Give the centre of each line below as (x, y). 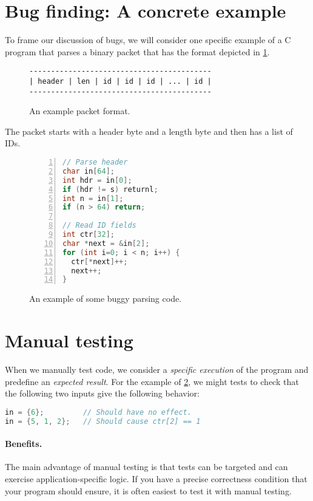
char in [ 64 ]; (89, 171)
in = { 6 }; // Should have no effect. (98, 412)
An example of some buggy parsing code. (106, 298)
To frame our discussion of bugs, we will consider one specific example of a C (148, 40)
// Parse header (95, 162)
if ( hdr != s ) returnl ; (110, 189)
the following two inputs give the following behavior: (102, 393)
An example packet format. (80, 111)
